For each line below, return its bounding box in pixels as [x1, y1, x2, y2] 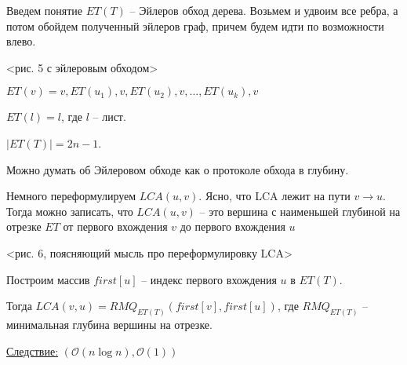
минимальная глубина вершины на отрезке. [6, 316, 213, 332]
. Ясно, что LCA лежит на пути [198, 188, 351, 204]
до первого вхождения [180, 218, 285, 235]
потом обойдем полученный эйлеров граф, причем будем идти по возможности [6, 17, 384, 34]
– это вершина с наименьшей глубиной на [199, 203, 401, 219]
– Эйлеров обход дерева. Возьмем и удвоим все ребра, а [129, 2, 398, 18]
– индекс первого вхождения [141, 271, 277, 287]
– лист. [93, 108, 126, 125]
